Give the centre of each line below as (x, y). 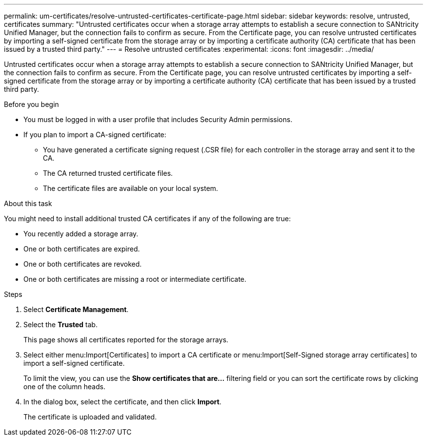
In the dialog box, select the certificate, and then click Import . (123, 402)
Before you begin (31, 104)
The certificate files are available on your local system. (131, 188)
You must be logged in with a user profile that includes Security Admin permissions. (158, 119)
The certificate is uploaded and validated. (90, 417)
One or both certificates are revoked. (83, 264)
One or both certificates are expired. (82, 249)
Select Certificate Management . (76, 309)
